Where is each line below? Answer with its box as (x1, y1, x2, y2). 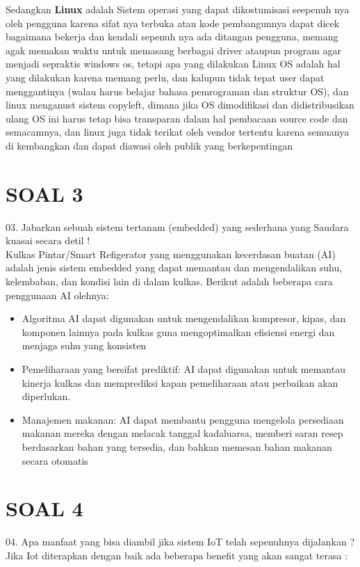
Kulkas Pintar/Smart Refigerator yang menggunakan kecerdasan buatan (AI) (6, 246, 336, 261)
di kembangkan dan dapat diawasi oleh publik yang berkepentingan (6, 138, 293, 152)
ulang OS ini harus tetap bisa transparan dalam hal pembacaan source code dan (6, 111, 348, 125)
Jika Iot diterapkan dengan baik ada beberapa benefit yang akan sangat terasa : (6, 548, 348, 562)
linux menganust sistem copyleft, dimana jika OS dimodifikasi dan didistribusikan (6, 97, 354, 112)
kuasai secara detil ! (6, 233, 90, 248)
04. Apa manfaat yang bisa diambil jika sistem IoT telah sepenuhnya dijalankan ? (6, 534, 354, 549)
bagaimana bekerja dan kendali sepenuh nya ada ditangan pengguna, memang (6, 29, 338, 44)
